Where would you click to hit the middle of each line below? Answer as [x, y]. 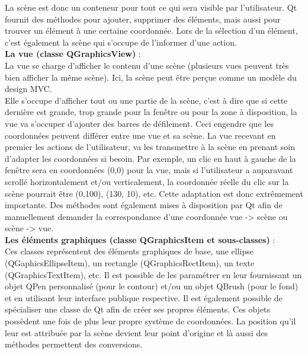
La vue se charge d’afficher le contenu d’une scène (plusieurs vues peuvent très [147, 65]
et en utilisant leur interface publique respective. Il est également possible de [144, 297]
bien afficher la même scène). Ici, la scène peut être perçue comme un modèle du [151, 77]
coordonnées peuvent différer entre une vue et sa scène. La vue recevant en [140, 135]
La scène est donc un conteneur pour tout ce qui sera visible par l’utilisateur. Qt [151, 7]
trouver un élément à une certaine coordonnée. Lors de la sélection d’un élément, [151, 31]
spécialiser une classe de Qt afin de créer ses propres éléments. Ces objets [138, 309]
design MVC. [28, 89]
